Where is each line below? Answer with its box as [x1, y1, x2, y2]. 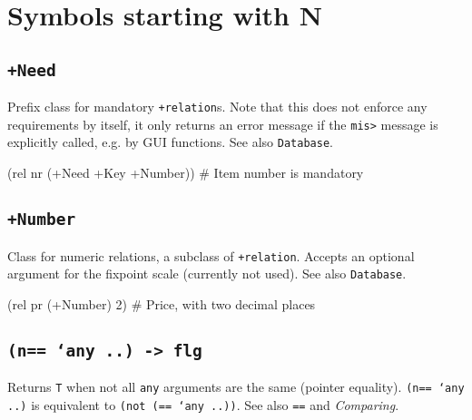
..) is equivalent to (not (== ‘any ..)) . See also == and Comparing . [7, 395, 399, 414]
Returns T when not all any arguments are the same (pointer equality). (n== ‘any [7, 377, 465, 396]
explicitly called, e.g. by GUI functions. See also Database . [7, 132, 333, 151]
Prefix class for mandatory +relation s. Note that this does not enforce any [7, 97, 428, 116]
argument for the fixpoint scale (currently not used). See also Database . [7, 264, 407, 283]
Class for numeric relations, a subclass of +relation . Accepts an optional [7, 246, 415, 265]
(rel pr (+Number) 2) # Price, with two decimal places [7, 294, 316, 313]
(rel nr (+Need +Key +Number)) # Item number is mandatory [7, 163, 364, 182]
